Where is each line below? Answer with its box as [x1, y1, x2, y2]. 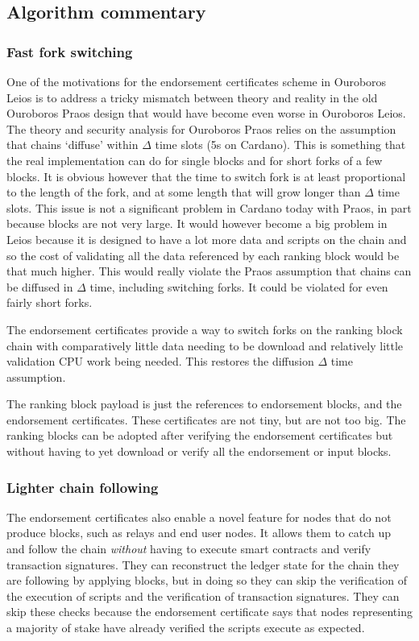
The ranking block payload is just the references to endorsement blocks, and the [6, 395, 402, 412]
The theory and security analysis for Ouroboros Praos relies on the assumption [6, 120, 396, 137]
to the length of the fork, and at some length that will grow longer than [6, 184, 361, 201]
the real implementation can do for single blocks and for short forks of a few [6, 151, 383, 168]
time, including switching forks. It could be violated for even [89, 278, 388, 295]
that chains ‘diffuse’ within [6, 136, 139, 153]
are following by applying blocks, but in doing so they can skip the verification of [6, 572, 407, 589]
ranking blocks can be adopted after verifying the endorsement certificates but [6, 427, 393, 444]
